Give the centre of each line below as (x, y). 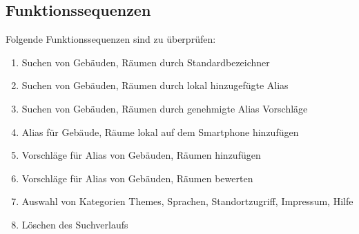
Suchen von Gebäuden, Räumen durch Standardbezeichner (146, 62)
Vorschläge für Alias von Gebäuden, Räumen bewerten (137, 178)
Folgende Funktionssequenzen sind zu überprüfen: (111, 39)
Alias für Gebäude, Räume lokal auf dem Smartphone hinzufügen (160, 131)
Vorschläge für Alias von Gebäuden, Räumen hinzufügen (141, 155)
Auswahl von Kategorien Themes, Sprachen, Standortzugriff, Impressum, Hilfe (187, 201)
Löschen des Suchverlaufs (75, 224)
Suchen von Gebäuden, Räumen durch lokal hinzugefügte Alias (155, 85)
